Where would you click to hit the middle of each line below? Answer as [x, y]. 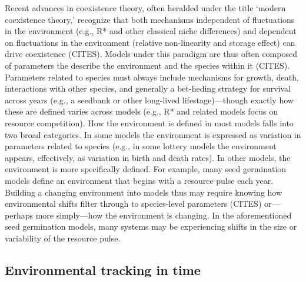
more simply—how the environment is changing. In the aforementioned [164, 215]
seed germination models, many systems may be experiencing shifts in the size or [151, 226]
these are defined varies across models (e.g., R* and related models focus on [142, 111]
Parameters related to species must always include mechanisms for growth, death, [152, 77]
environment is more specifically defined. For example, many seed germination [146, 169]
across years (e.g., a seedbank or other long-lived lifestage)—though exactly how [149, 100]
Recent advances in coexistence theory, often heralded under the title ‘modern [145, 8]
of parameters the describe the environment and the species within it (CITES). [147, 65]
